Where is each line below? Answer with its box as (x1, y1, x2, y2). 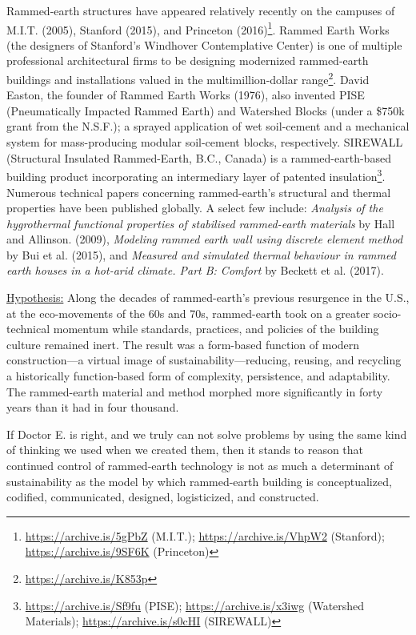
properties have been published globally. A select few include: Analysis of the (6, 199, 383, 216)
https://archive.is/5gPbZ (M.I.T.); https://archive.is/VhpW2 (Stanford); (25, 527, 385, 544)
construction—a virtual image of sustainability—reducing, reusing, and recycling (6, 352, 402, 368)
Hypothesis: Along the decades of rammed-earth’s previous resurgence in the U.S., (6, 289, 410, 306)
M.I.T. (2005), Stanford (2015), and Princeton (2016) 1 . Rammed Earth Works (6, 18, 390, 38)
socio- (373, 304, 402, 321)
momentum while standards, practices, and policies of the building (53, 320, 379, 337)
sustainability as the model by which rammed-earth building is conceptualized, (6, 472, 392, 489)
